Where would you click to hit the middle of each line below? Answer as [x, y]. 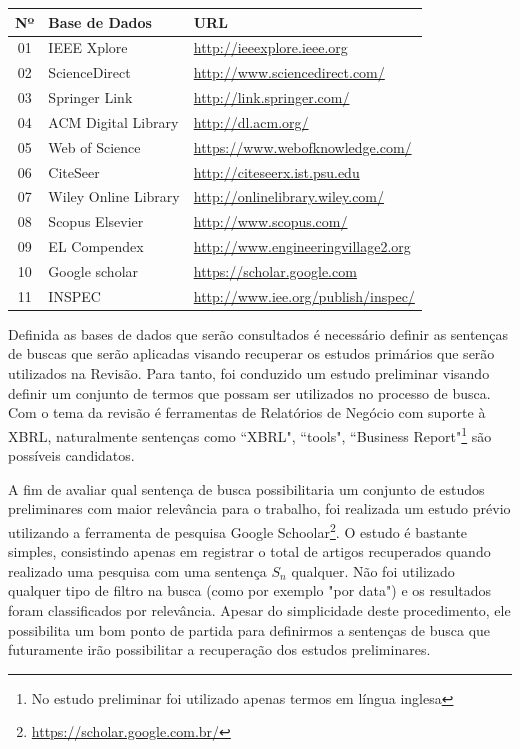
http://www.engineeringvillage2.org [302, 246]
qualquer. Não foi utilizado [373, 570]
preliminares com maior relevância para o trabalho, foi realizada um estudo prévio [259, 508]
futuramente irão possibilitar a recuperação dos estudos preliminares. [219, 649]
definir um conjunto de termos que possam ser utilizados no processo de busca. [249, 392]
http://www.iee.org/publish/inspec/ [304, 295]
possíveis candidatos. [71, 455]
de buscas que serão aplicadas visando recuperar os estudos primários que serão [251, 353]
